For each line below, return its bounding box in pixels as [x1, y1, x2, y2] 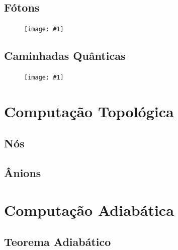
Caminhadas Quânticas [4, 48, 126, 63]
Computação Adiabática [4, 199, 174, 220]
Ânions [4, 165, 41, 181]
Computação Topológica [4, 101, 174, 121]
